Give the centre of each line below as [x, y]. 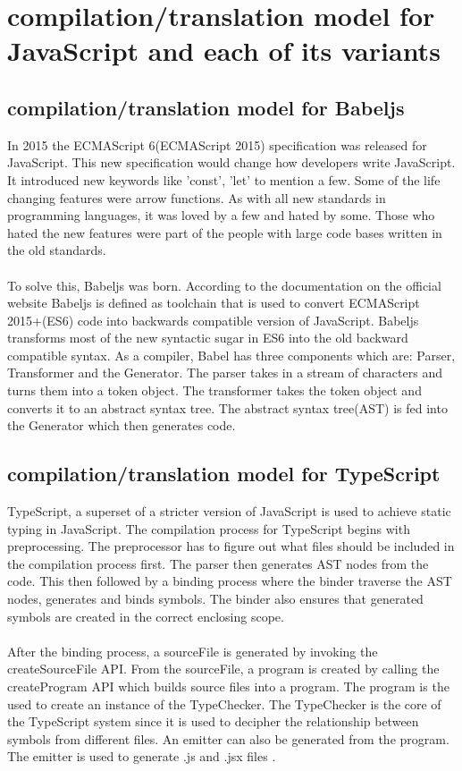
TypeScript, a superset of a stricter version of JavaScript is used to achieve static [229, 511]
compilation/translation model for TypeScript [224, 474]
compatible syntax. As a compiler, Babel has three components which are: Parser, [231, 355]
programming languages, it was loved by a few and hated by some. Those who [221, 215]
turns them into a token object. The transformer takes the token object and [214, 390]
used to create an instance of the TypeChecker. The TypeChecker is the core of [224, 703]
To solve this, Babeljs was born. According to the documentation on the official [224, 285]
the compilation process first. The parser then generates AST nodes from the [218, 563]
